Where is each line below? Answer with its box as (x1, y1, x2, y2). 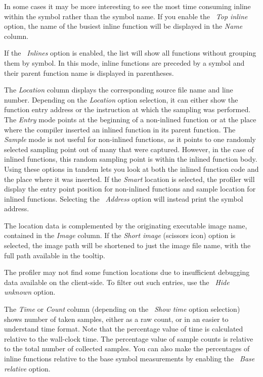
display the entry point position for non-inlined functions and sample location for (4, 183, 256, 194)
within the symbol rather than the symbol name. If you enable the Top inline (4, 11, 248, 21)
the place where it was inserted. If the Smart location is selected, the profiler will (4, 173, 255, 184)
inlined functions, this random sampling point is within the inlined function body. (4, 154, 257, 164)
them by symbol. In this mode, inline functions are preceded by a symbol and (4, 57, 245, 68)
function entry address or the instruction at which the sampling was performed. (4, 104, 251, 115)
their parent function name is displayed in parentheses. (4, 67, 174, 78)
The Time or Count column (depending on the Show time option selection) (4, 304, 240, 314)
